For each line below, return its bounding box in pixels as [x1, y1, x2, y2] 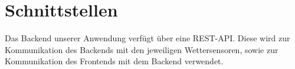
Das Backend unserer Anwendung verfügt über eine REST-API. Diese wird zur [5, 32, 290, 44]
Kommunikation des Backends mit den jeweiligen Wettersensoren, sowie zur [5, 43, 278, 55]
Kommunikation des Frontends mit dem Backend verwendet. [5, 55, 224, 67]
